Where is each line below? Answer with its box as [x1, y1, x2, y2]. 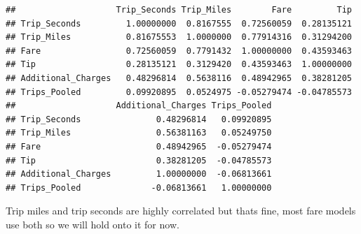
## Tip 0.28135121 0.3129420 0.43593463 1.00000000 [6, 59, 352, 70]
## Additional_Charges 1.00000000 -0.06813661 [6, 169, 272, 180]
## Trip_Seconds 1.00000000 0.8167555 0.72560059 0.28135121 [6, 18, 352, 29]
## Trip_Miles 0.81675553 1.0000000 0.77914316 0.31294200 [6, 32, 352, 43]
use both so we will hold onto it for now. [6, 217, 179, 231]
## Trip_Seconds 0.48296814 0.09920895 [6, 114, 272, 124]
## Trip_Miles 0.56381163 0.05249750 [6, 128, 272, 138]
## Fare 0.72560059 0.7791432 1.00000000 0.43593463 [6, 45, 352, 56]
